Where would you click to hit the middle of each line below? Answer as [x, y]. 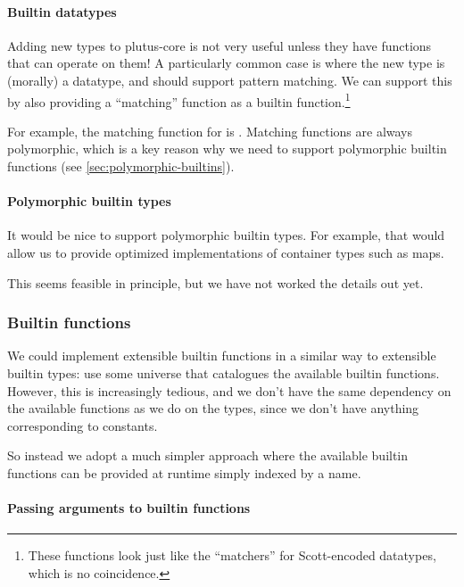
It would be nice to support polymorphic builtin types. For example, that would [226, 235]
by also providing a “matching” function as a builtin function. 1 [179, 100]
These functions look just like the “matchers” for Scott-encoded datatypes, [232, 555]
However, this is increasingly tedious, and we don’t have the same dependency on [229, 390]
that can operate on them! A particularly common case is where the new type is [226, 63]
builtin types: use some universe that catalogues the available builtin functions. [224, 373]
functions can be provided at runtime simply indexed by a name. [184, 472]
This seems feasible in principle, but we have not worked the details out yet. [215, 282]
